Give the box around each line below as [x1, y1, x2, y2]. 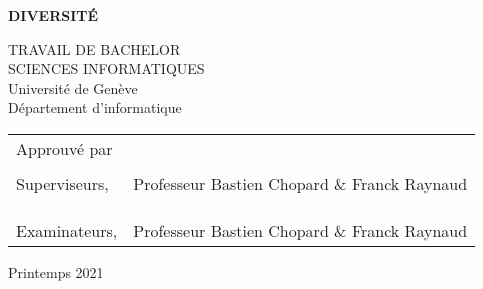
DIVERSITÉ [8, 5, 99, 25]
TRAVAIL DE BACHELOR [8, 38, 181, 59]
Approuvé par [16, 136, 113, 160]
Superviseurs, [16, 171, 109, 195]
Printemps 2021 [8, 261, 104, 282]
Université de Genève [8, 77, 138, 98]
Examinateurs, [16, 218, 118, 242]
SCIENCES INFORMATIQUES [8, 58, 205, 79]
